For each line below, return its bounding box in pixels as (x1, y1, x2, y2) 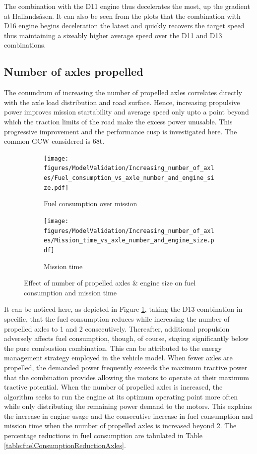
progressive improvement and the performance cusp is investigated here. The (4, 126, 237, 136)
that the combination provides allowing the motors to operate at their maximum (4, 372, 249, 382)
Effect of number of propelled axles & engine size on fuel (24, 278, 196, 288)
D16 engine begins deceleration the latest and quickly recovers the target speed (4, 20, 245, 31)
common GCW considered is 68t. (4, 136, 105, 146)
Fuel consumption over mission (44, 198, 137, 209)
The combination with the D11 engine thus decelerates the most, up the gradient (4, 1, 250, 11)
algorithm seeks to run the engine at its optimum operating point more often (4, 391, 238, 401)
